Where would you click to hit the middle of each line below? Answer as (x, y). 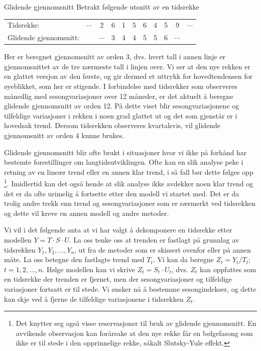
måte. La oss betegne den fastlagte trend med (74, 259)
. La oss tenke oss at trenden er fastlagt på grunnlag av (154, 240)
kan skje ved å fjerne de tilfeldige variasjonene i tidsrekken (94, 299)
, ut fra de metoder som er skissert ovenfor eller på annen (163, 249)
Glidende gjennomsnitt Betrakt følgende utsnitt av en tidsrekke (102, 7)
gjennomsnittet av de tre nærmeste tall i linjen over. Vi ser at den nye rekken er (127, 66)
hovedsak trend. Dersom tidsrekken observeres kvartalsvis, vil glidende (112, 125)
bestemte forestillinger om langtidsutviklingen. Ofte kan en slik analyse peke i (124, 162)
